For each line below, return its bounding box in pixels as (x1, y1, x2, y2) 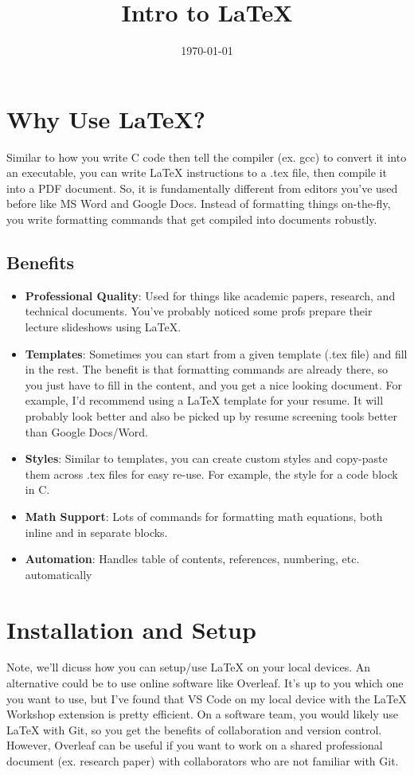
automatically (25, 566, 92, 582)
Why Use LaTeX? (6, 102, 206, 135)
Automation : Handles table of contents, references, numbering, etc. (25, 550, 360, 567)
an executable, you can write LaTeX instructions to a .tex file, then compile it (6, 164, 387, 181)
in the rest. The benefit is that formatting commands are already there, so (25, 361, 388, 378)
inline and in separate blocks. (25, 523, 168, 540)
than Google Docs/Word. (25, 423, 148, 440)
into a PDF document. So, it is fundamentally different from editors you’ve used (6, 179, 398, 196)
